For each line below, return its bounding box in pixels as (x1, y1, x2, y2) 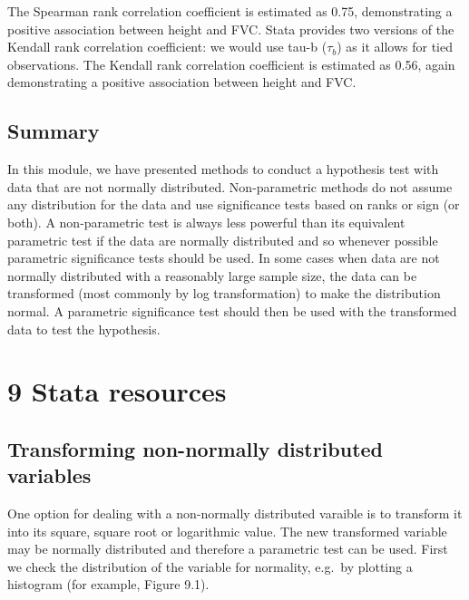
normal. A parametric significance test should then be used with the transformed (7, 301, 457, 320)
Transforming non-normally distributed (7, 434, 384, 462)
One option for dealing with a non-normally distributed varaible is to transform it (7, 504, 463, 523)
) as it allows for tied (337, 37, 453, 56)
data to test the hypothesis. (7, 319, 161, 338)
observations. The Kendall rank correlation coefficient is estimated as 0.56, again (7, 54, 455, 73)
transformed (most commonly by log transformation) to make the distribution (7, 284, 441, 303)
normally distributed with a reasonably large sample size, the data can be (7, 266, 417, 285)
